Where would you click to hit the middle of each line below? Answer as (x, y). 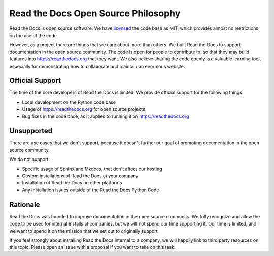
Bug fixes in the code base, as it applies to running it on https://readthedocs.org (106, 116)
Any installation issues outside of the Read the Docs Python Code (91, 190)
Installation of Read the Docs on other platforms (72, 183)
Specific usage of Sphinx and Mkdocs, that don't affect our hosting (92, 169)
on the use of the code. (34, 35)
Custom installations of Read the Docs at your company (80, 176)
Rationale (25, 204)
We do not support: (30, 159)
